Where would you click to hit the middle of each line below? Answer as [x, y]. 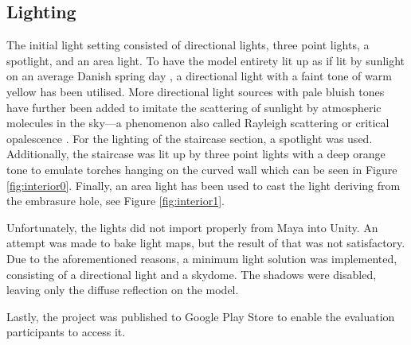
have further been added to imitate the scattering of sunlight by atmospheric [194, 107]
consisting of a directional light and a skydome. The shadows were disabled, [192, 274]
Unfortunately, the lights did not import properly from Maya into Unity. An [192, 227]
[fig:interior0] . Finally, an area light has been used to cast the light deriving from [204, 185]
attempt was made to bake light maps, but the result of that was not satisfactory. [206, 243]
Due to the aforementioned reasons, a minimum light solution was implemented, [202, 258]
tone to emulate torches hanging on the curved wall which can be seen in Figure [202, 169]
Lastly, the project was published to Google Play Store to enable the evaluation [201, 316]
